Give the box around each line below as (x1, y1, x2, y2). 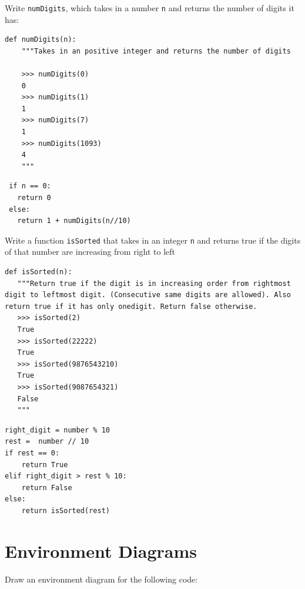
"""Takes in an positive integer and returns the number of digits (21, 46, 291, 55)
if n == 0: (9, 182, 51, 191)
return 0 (17, 193, 51, 202)
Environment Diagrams (5, 538, 197, 563)
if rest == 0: (5, 448, 60, 457)
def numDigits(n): (5, 35, 76, 44)
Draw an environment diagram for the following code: (5, 573, 198, 585)
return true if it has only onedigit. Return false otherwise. (5, 302, 257, 311)
